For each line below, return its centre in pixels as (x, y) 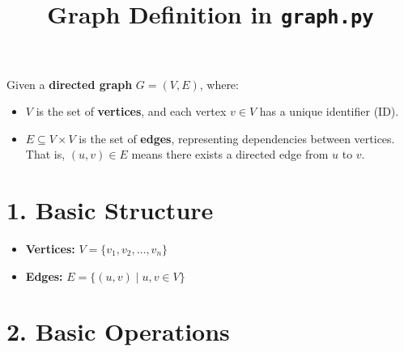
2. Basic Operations (118, 331)
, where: (219, 84)
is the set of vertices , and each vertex (131, 111)
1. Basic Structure (110, 210)
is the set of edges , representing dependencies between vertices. (237, 138)
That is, (45, 154)
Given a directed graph (70, 84)
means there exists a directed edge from (230, 154)
